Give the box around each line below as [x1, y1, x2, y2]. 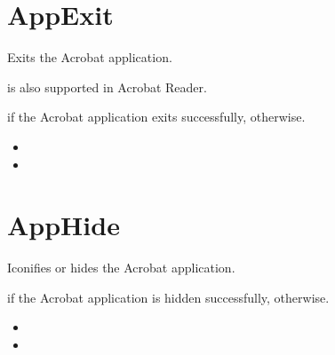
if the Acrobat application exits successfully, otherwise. [7, 107, 306, 126]
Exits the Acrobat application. [7, 48, 172, 67]
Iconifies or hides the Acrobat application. [7, 258, 235, 277]
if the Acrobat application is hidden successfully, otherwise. [7, 288, 330, 306]
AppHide [7, 207, 120, 243]
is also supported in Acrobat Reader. [7, 77, 207, 96]
